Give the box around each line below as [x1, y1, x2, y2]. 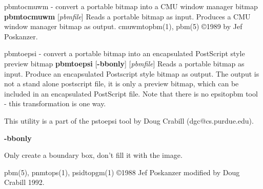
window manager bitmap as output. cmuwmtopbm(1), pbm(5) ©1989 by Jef [4, 21, 242, 32]
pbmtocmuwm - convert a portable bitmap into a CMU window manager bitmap [4, 1, 258, 11]
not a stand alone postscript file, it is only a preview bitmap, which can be [4, 78, 239, 89]
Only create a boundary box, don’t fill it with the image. [4, 150, 183, 160]
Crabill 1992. [4, 177, 45, 187]
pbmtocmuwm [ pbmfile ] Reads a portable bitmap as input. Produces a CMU [4, 11, 251, 21]
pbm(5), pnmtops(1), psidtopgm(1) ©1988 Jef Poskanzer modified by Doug [4, 167, 240, 177]
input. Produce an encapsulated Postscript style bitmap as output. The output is [4, 68, 259, 79]
